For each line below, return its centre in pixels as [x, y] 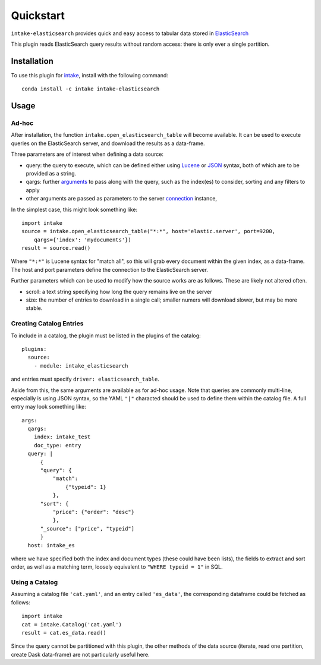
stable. [34, 308]
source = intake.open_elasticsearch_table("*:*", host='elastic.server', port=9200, [149, 231]
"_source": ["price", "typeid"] [87, 528]
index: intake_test [62, 437]
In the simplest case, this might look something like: [74, 209]
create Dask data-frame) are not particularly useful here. [80, 654]
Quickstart [38, 15]
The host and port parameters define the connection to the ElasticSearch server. [109, 269]
